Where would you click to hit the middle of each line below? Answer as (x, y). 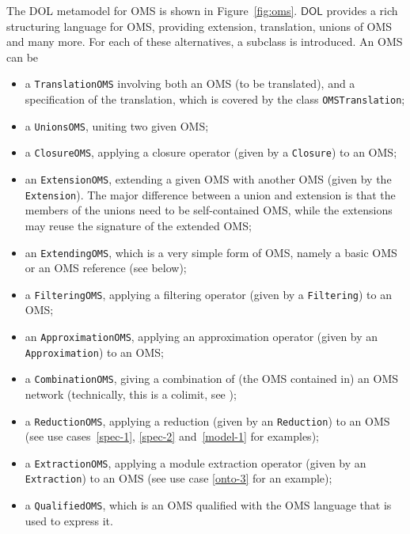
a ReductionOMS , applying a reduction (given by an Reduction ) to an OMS (207, 420)
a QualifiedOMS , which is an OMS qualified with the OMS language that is (208, 505)
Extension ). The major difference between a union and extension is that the (210, 194)
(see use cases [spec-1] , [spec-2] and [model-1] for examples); (172, 436)
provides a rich (362, 10)
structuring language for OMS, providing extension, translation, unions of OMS (199, 26)
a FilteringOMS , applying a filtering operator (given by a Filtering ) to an (208, 294)
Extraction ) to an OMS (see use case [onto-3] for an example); (178, 478)
